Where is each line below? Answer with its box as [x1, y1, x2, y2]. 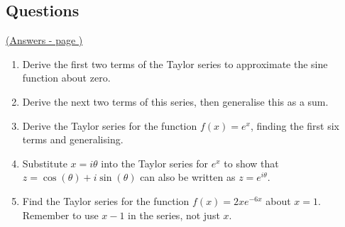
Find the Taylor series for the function [22, 193, 190, 208]
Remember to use [22, 207, 99, 222]
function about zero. [22, 70, 111, 85]
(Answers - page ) [6, 33, 83, 48]
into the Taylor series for [101, 155, 209, 170]
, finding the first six [250, 118, 339, 133]
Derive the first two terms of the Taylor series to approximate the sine [22, 56, 328, 71]
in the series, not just [128, 207, 220, 222]
